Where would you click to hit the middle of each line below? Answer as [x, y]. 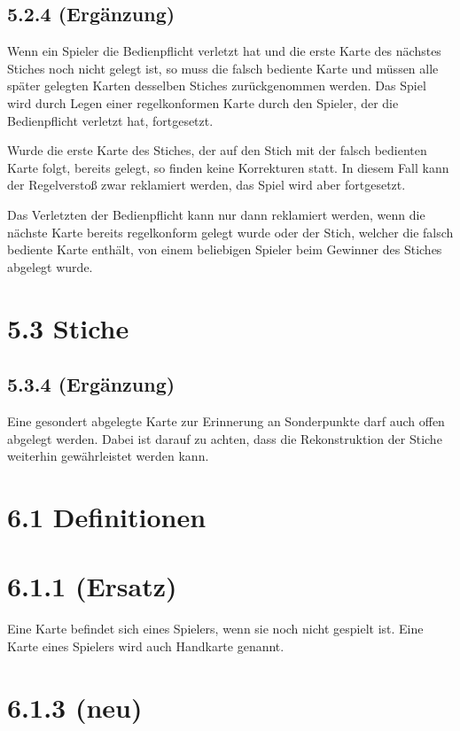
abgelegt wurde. [50, 266]
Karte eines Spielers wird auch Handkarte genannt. [146, 645]
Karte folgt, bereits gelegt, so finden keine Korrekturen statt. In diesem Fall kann [228, 167]
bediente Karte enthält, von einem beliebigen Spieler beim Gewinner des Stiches [225, 249]
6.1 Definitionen [107, 516]
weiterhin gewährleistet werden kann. [108, 456]
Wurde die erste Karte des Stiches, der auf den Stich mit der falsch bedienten [217, 150]
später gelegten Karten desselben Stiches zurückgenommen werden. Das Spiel [217, 86]
